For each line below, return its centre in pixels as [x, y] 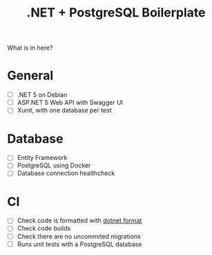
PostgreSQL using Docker [54, 165]
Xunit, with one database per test [64, 110]
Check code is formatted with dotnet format [79, 221]
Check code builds [44, 228]
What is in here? [30, 48]
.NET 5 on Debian [42, 95]
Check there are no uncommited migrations [79, 236]
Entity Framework [42, 158]
